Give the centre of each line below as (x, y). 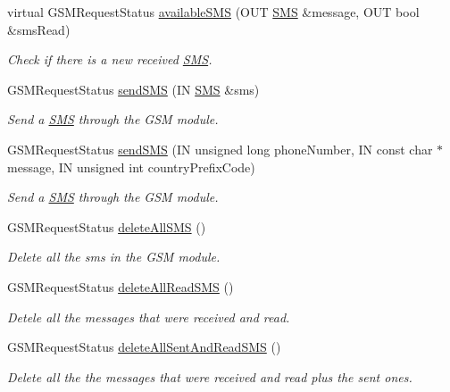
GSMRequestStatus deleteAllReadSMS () (121, 286)
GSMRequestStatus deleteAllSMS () (107, 226)
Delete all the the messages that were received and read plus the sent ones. (210, 376)
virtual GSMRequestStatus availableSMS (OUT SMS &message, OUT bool (213, 12)
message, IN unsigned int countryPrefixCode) (131, 167)
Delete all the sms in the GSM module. (114, 257)
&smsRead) (39, 29)
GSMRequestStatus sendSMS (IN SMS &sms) (133, 89)
